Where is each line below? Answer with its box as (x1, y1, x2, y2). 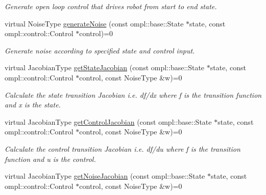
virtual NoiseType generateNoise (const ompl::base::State (5, 18, 184, 29)
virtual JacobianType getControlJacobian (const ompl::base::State (5, 116, 212, 127)
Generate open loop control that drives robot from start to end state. (5, 1, 217, 11)
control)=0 (79, 28, 113, 39)
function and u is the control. (5, 153, 96, 164)
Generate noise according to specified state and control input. (5, 45, 195, 55)
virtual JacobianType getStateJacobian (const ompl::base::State (5, 62, 205, 73)
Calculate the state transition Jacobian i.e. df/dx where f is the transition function (5, 89, 262, 100)
